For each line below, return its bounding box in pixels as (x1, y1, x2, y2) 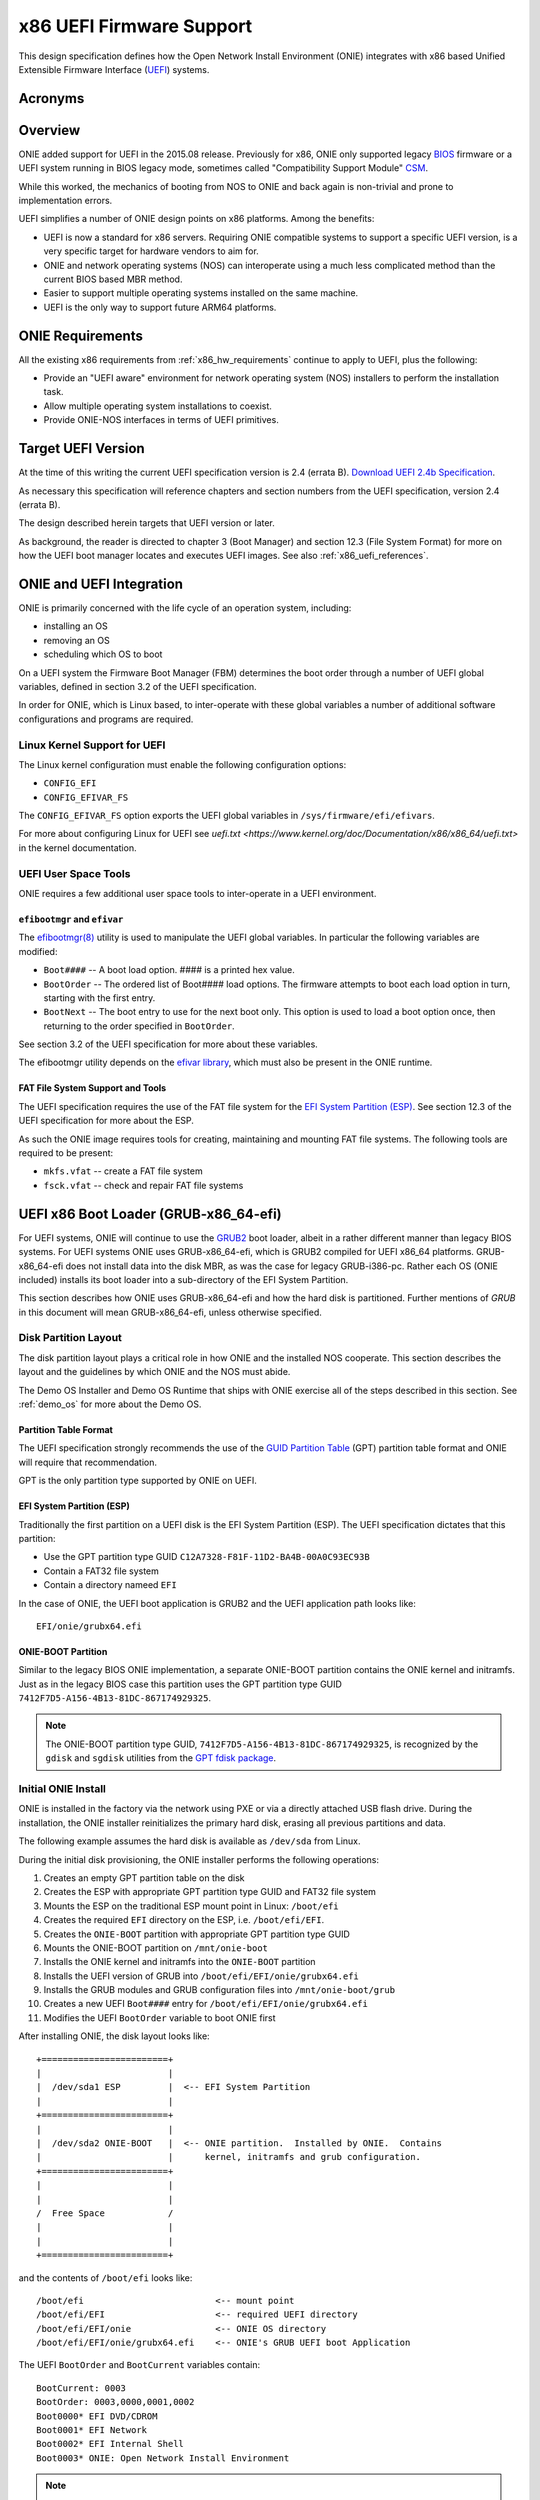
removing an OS (43, 634, 110, 646)
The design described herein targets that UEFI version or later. (18, 517, 275, 529)
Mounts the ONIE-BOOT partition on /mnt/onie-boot (43, 1941, 269, 1954)
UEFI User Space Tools (18, 866, 131, 880)
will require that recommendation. (18, 1456, 158, 1468)
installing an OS (43, 620, 109, 632)
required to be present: (18, 1147, 114, 1159)
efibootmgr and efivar (18, 913, 124, 925)
